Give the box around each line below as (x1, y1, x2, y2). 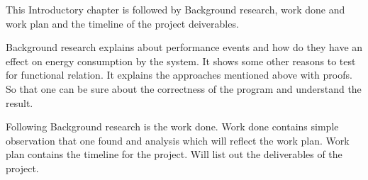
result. (6, 95, 33, 110)
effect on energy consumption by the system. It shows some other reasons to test (6, 53, 356, 68)
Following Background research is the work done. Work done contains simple (6, 119, 339, 134)
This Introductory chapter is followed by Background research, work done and (6, 2, 345, 16)
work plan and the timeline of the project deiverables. (6, 16, 239, 30)
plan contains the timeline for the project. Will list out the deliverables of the (6, 147, 342, 162)
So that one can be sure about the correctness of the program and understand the (6, 81, 362, 96)
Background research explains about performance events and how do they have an (6, 40, 363, 55)
